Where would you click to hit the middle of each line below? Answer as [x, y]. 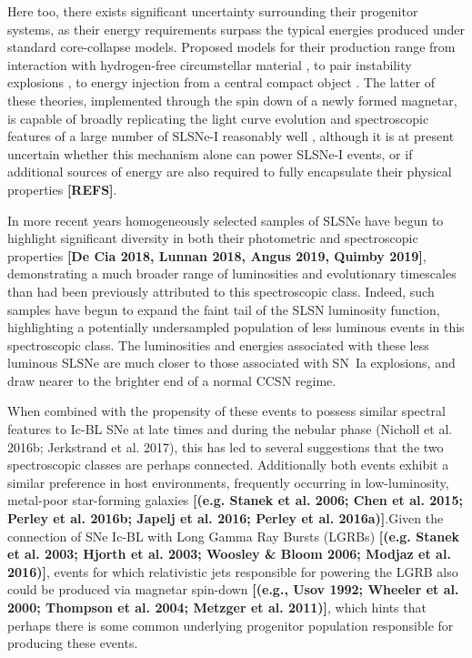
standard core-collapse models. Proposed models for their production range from [231, 47]
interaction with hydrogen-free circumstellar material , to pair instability [210, 64]
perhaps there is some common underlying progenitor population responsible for [231, 625]
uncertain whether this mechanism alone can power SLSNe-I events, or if [210, 153]
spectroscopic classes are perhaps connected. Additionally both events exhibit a [228, 465]
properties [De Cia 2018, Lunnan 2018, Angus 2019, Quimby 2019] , [217, 255]
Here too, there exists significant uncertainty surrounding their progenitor [213, 11]
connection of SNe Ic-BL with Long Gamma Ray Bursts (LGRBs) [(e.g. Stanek [234, 536]
